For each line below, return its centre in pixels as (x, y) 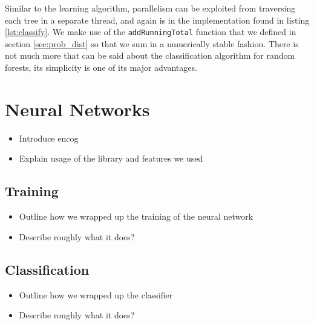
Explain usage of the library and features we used (111, 158)
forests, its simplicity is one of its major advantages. (101, 67)
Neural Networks (77, 109)
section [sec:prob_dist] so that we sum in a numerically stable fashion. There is (152, 43)
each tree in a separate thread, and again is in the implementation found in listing (157, 20)
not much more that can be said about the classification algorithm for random (150, 55)
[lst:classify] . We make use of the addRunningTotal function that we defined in (151, 32)
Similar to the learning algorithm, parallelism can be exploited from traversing (150, 8)
